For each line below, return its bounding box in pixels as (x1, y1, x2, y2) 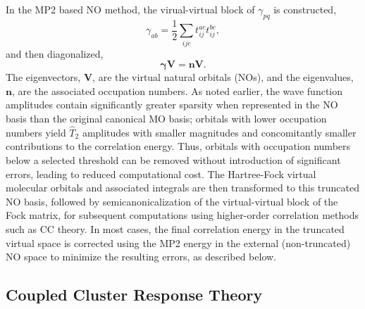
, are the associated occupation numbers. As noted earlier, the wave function (11, 83, 343, 98)
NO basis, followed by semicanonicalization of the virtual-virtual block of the (6, 194, 338, 208)
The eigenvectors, (6, 70, 81, 84)
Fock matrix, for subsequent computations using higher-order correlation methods (6, 208, 359, 222)
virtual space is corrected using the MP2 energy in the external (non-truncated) (6, 235, 351, 250)
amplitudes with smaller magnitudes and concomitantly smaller (82, 125, 357, 139)
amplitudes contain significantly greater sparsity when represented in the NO (6, 97, 338, 112)
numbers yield (6, 125, 66, 139)
